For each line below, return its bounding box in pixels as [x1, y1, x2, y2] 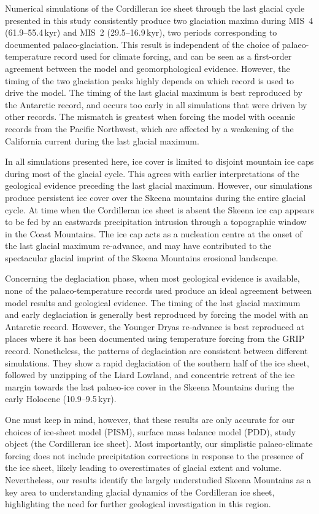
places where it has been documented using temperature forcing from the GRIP [5, 332, 305, 345]
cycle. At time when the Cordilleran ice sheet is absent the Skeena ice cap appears [5, 203, 314, 216]
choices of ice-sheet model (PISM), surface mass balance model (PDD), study [5, 425, 296, 438]
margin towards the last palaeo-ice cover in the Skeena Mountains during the [5, 380, 294, 393]
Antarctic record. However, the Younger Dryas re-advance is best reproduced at [5, 320, 305, 333]
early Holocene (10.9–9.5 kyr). [5, 392, 117, 405]
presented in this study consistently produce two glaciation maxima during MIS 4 [5, 14, 313, 26]
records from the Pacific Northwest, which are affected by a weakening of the [5, 122, 294, 135]
